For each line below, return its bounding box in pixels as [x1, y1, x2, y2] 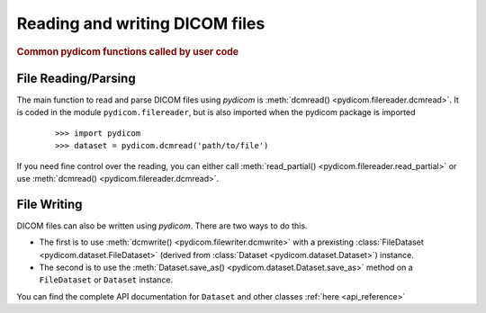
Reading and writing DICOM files [16, 13, 265, 33]
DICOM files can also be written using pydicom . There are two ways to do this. [16, 220, 308, 231]
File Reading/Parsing [16, 70, 136, 85]
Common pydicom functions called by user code [16, 45, 239, 58]
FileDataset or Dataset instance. [39, 274, 174, 285]
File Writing [16, 196, 83, 211]
